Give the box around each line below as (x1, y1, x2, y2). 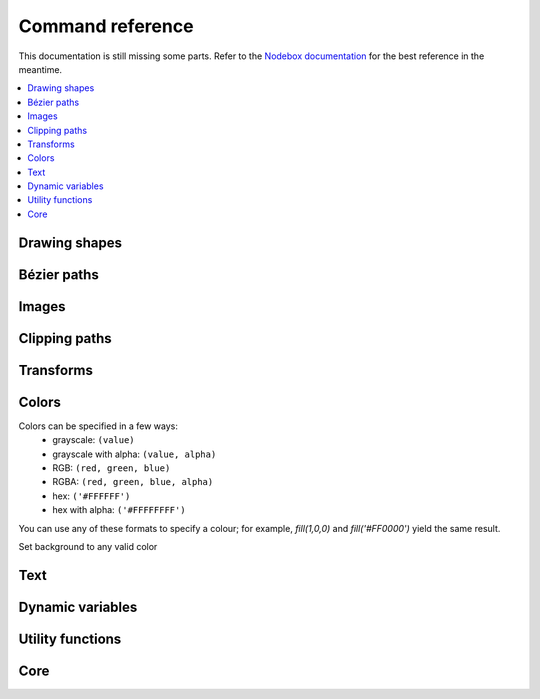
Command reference (18, 15, 194, 37)
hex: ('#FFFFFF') (52, 490, 131, 502)
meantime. (18, 63, 63, 75)
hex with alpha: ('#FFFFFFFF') (52, 504, 186, 516)
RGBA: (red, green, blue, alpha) (52, 476, 214, 488)
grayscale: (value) (52, 434, 135, 446)
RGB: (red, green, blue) (52, 462, 171, 474)
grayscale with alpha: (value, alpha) (52, 448, 217, 460)
